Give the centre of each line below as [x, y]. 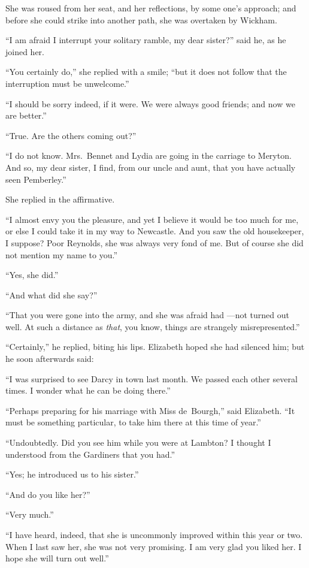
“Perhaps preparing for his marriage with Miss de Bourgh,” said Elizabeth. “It [150, 410]
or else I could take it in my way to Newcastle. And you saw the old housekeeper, [155, 231]
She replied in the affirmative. [60, 199]
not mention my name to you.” [62, 254]
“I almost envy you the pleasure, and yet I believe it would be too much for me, [152, 219]
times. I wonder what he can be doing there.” [88, 390]
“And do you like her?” [48, 494]
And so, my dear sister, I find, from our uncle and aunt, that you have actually [151, 167]
